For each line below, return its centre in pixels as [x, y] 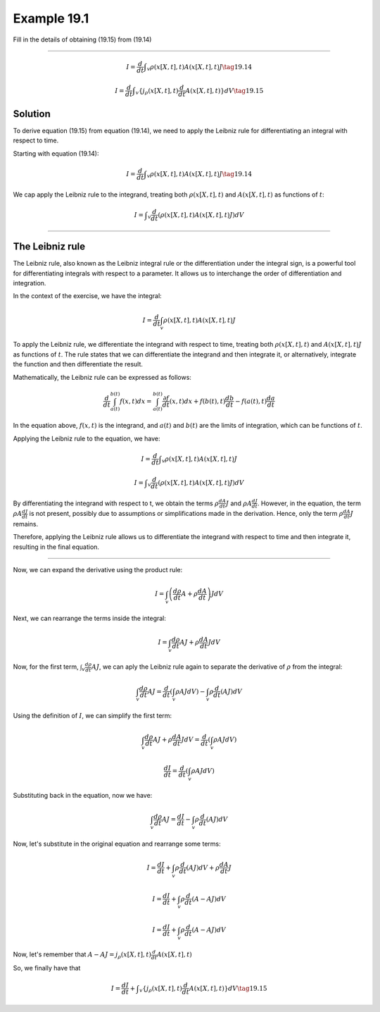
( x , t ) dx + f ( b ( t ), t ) [197, 401]
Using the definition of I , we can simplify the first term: [93, 716]
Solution [32, 114]
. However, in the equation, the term [309, 503]
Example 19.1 [51, 18]
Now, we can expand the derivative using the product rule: [98, 570]
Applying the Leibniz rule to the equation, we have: [87, 438]
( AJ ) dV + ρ [203, 868]
